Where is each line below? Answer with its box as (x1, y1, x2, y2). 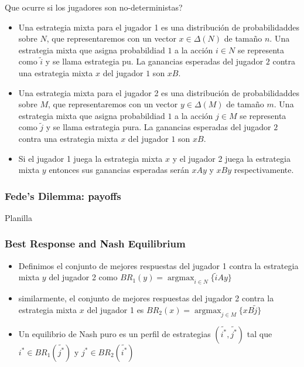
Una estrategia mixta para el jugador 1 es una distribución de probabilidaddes (18, 21, 300, 33)
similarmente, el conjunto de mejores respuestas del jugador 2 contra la (18, 292, 274, 304)
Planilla (5, 211, 32, 223)
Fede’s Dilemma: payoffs (5, 188, 121, 203)
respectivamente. (234, 164, 294, 176)
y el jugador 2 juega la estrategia (172, 152, 291, 164)
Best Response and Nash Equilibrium (5, 236, 186, 251)
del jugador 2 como (49, 271, 118, 283)
